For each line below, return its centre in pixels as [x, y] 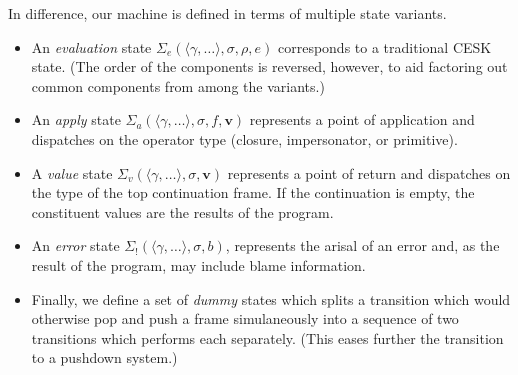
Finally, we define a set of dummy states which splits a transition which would [271, 298]
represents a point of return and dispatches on [369, 172]
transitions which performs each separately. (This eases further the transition [267, 337]
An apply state [76, 119]
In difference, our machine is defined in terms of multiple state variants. [227, 13]
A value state [72, 172]
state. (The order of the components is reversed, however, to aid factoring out [269, 66]
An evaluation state [91, 46]
